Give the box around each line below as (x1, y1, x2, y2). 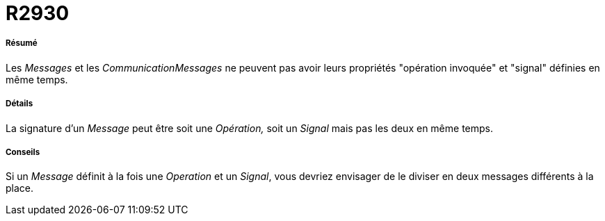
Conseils (6, 147, 40, 157)
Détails (6, 99, 33, 109)
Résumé (6, 38, 38, 49)
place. (6, 182, 34, 195)
